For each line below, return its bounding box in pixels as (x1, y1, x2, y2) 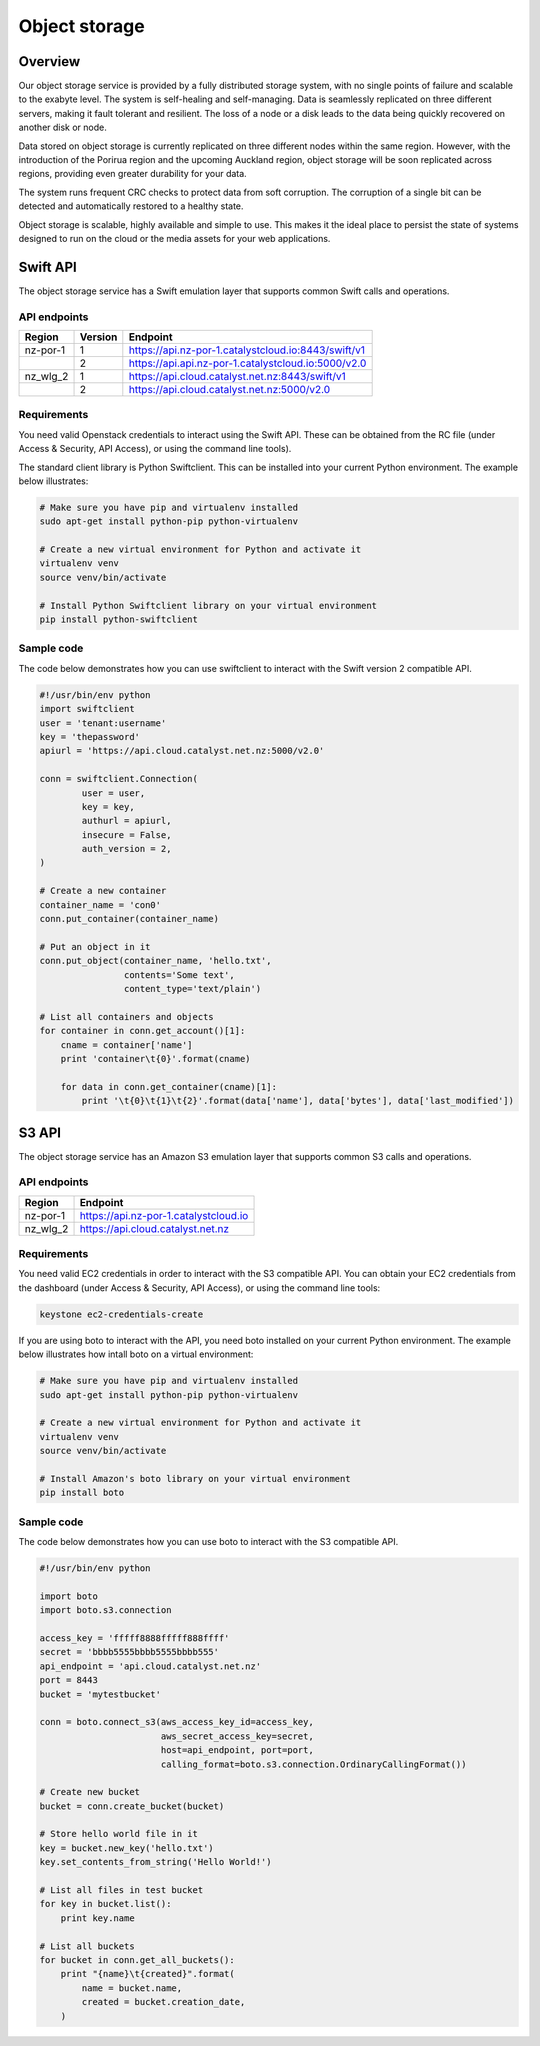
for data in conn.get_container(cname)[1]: (60, 1081, 277, 1092)
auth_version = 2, (81, 843, 172, 855)
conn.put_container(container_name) (39, 913, 220, 925)
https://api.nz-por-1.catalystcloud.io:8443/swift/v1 (128, 343, 365, 357)
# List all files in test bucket (39, 1885, 204, 1896)
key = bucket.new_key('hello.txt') (39, 1842, 214, 1854)
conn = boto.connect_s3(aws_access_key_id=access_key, (39, 1716, 314, 1728)
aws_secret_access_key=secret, (160, 1730, 314, 1742)
